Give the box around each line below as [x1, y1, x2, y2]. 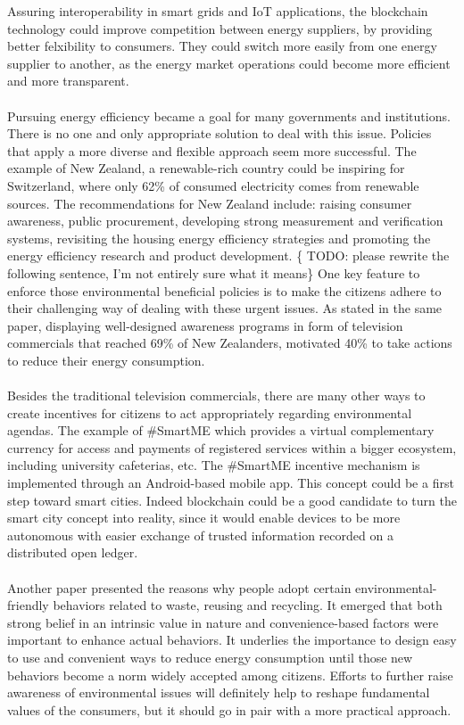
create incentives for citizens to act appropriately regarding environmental [7, 403, 412, 422]
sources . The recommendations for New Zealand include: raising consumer [7, 194, 412, 212]
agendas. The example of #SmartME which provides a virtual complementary [7, 421, 435, 440]
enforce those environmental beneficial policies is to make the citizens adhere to [7, 281, 442, 300]
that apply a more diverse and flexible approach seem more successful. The [7, 141, 417, 160]
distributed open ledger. [7, 543, 138, 562]
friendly [7, 596, 49, 614]
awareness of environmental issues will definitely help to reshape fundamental [7, 683, 430, 702]
